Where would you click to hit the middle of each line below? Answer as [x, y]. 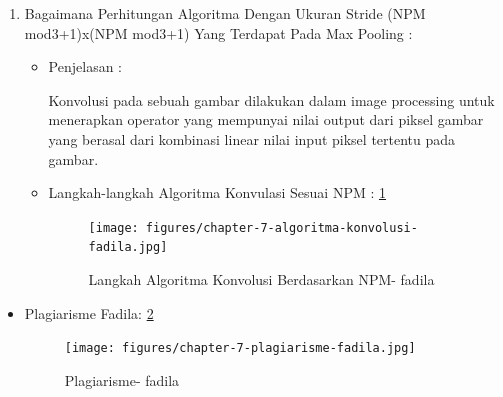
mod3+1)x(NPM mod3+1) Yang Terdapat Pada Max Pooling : [218, 32]
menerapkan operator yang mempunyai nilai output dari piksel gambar [266, 119]
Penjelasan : [85, 66]
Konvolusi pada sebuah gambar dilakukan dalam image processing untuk [271, 99]
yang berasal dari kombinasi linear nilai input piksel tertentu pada [252, 138]
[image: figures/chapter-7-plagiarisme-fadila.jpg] [240, 348]
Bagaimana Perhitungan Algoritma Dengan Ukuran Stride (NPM [225, 13]
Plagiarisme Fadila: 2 [89, 312]
